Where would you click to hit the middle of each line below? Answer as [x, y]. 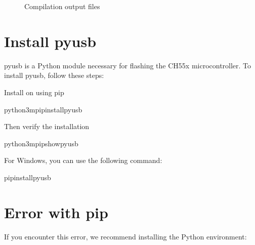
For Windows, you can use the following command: [83, 160]
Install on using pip [34, 92]
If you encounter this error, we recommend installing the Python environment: [125, 236]
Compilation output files [62, 6]
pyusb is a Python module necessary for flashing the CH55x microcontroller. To [128, 65]
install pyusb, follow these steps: [54, 75]
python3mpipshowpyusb [41, 143]
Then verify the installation [47, 126]
